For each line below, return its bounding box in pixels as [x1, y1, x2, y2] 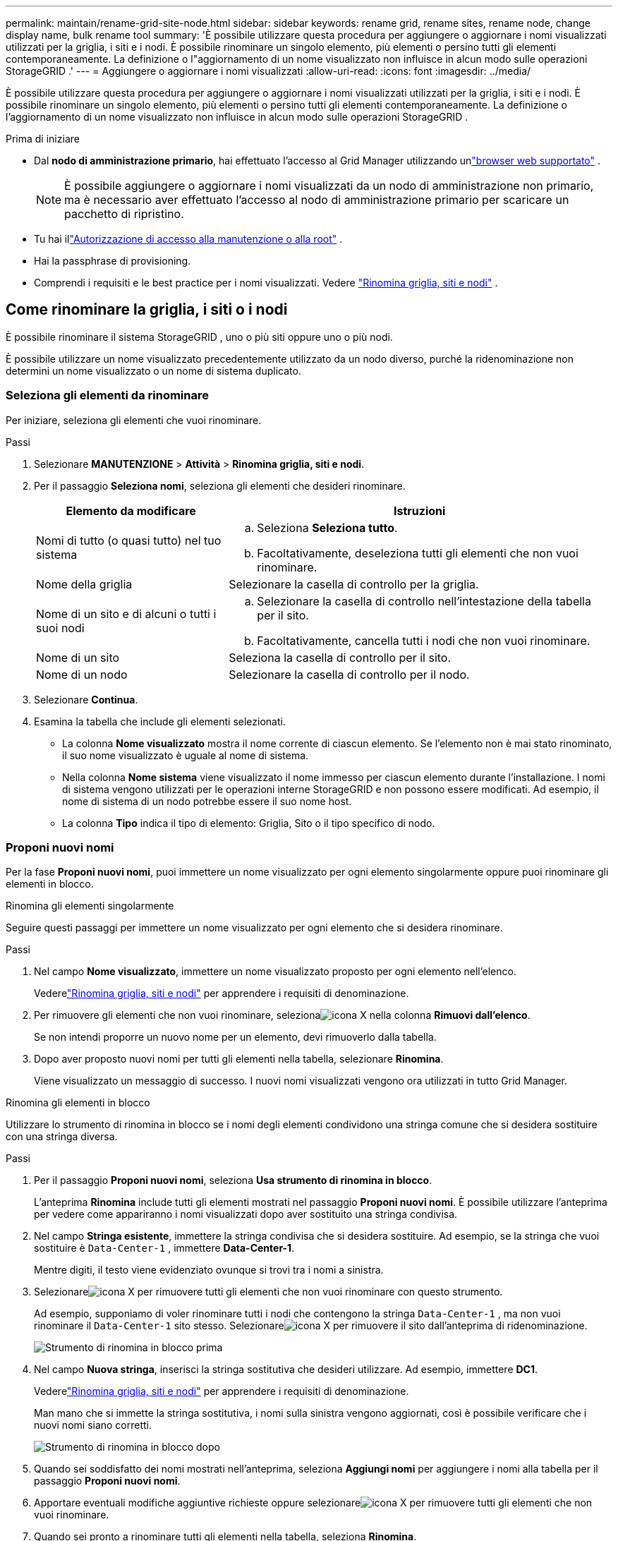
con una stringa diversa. [6, 1130, 118, 1143]
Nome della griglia [36, 576, 133, 591]
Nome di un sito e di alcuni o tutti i [36, 606, 217, 621]
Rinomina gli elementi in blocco [6, 1096, 150, 1109]
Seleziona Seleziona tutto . [257, 520, 398, 535]
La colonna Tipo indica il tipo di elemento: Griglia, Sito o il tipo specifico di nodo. [62, 816, 435, 829]
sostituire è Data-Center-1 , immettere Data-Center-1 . [34, 1242, 295, 1255]
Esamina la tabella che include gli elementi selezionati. [34, 715, 286, 727]
